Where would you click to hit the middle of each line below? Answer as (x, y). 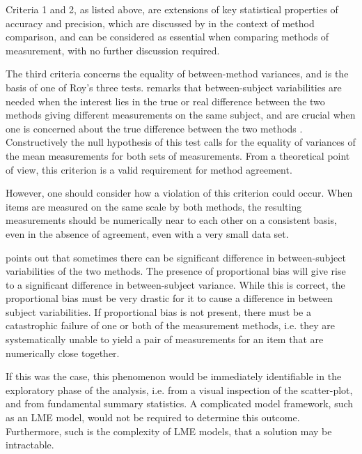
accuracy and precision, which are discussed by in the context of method (160, 23)
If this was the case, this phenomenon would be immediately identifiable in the (174, 376)
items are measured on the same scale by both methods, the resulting (154, 206)
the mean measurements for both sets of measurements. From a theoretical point (178, 155)
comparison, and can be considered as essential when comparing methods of (167, 37)
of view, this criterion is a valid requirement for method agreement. (149, 169)
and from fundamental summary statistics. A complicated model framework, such (180, 403)
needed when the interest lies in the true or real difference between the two (165, 101)
